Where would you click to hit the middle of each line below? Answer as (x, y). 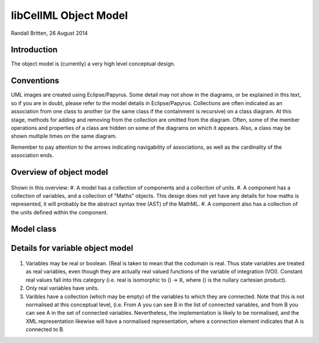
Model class (34, 229)
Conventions (35, 81)
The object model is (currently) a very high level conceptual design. (93, 64)
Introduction (34, 50)
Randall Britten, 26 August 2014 (49, 33)
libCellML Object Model (69, 15)
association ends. (32, 155)
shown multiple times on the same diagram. (64, 136)
